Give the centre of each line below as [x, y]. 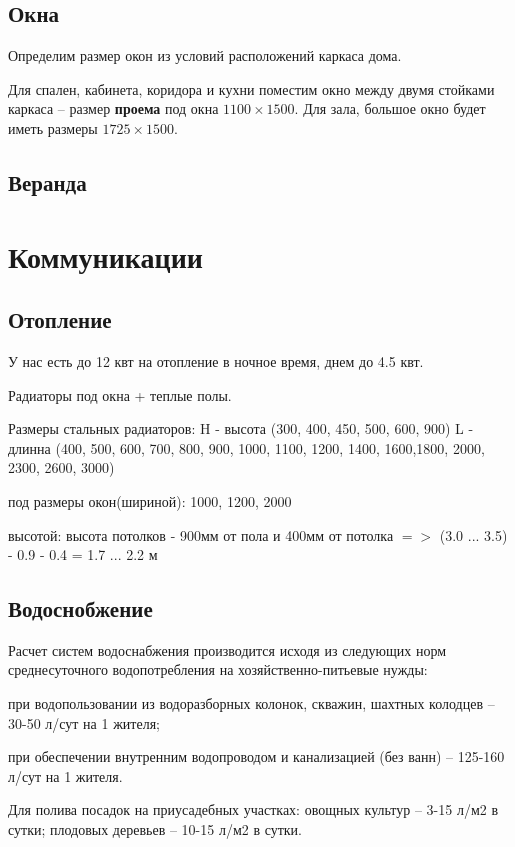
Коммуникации [105, 255]
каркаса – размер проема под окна [113, 108]
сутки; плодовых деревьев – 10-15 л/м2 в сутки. [155, 829]
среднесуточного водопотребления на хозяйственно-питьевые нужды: [218, 669]
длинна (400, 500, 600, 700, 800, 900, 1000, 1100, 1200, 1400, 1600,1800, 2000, [246, 447]
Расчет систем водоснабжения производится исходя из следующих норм [227, 649]
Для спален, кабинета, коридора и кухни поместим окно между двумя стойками [251, 88]
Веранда [47, 181]
